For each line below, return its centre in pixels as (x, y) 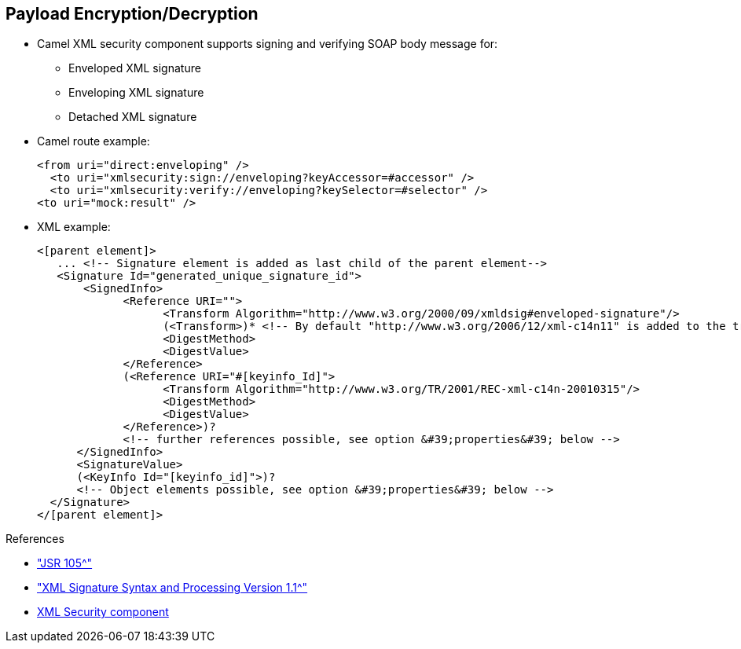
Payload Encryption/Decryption (132, 14)
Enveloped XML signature (135, 68)
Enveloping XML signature (136, 93)
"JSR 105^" (65, 563)
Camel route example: (94, 141)
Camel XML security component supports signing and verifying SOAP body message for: (268, 44)
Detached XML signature (133, 117)
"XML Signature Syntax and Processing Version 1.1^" (172, 588)
